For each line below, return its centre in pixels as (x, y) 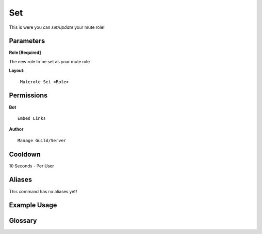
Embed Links (32, 118)
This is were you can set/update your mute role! (57, 27)
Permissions (28, 96)
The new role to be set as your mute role (49, 61)
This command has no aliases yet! (43, 191)
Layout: (17, 71)
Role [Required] (25, 53)
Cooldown (25, 154)
